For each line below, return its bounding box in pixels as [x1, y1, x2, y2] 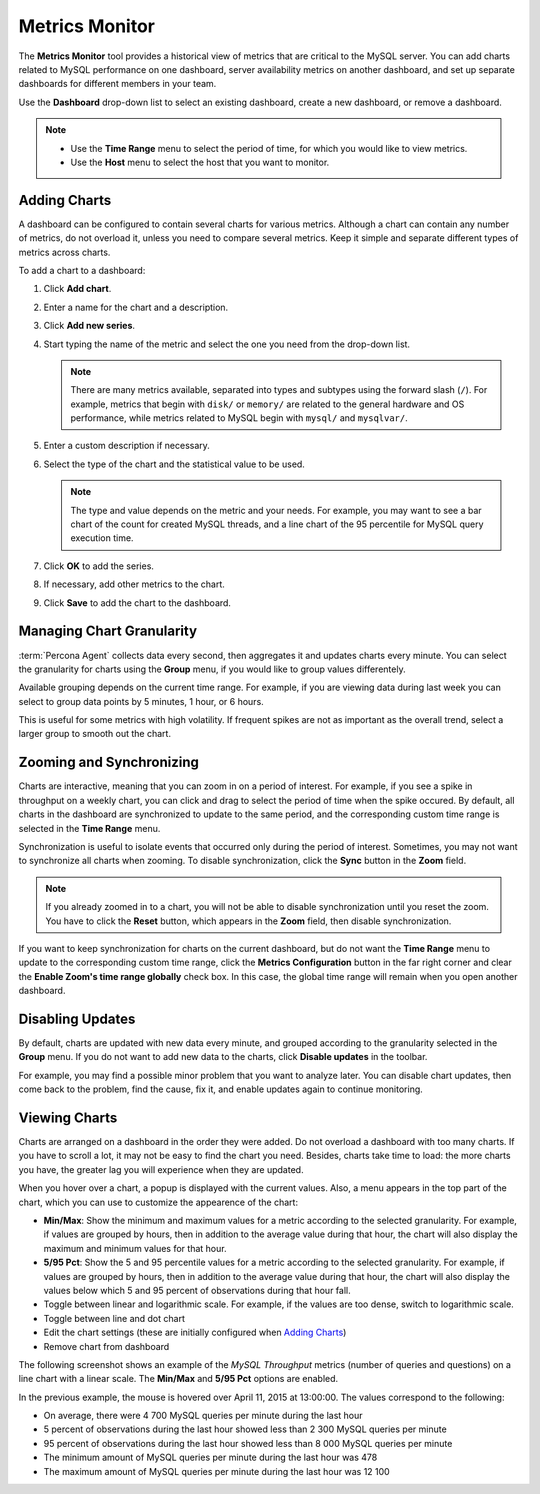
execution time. [70, 532, 134, 544]
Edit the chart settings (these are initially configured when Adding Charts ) [43, 1326, 347, 1339]
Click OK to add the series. [43, 560, 155, 572]
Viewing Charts [18, 1109, 118, 1126]
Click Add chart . [43, 283, 112, 295]
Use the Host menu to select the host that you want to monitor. [70, 156, 330, 168]
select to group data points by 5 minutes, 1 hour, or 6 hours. [18, 695, 264, 707]
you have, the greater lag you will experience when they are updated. [18, 1163, 304, 1175]
